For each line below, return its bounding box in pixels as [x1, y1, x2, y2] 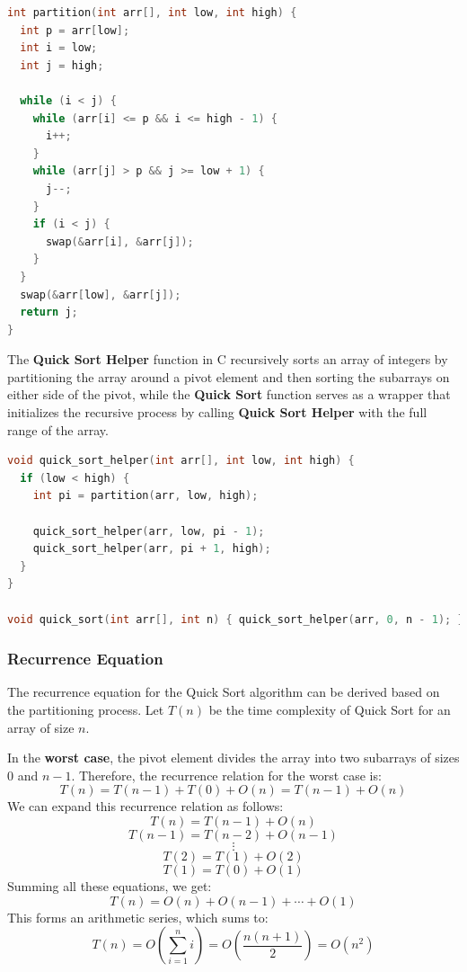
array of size [7, 718, 75, 736]
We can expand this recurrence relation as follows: [7, 797, 284, 816]
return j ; [20, 306, 78, 319]
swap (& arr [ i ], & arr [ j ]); [45, 235, 194, 248]
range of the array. [7, 420, 109, 439]
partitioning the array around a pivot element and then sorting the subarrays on [7, 367, 450, 386]
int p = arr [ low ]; [20, 23, 130, 37]
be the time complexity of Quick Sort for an [208, 700, 451, 718]
